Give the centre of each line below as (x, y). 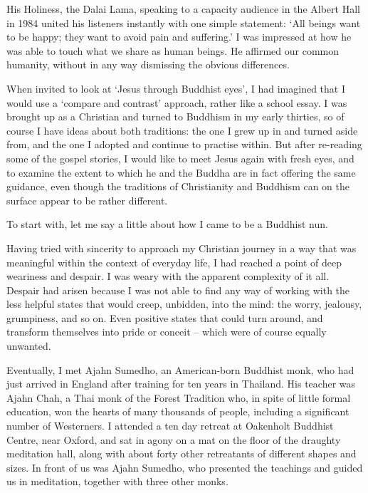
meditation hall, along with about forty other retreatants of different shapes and (182, 453)
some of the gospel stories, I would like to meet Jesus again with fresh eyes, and (180, 158)
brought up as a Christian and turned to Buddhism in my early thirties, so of (175, 116)
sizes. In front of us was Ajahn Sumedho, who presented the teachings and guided (185, 467)
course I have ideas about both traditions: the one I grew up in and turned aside (182, 130)
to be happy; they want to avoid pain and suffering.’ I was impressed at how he (179, 37)
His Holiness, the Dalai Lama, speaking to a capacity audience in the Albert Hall (183, 9)
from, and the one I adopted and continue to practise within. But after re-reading (184, 144)
